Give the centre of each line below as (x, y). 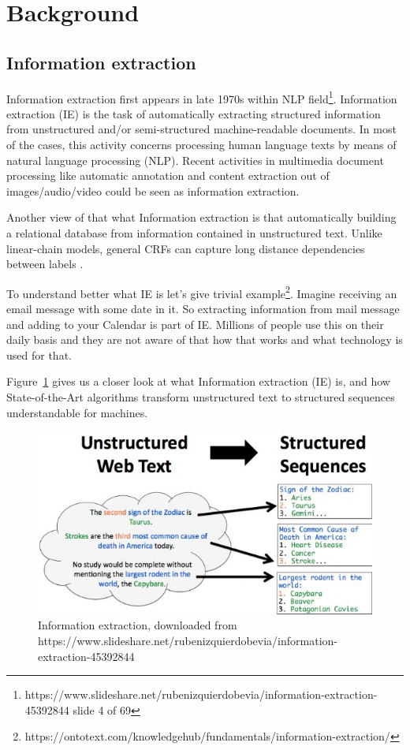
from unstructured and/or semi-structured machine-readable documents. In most (201, 129)
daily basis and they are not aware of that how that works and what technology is (205, 340)
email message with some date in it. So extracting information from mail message (203, 309)
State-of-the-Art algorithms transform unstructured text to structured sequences (201, 396)
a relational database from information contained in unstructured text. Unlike (194, 232)
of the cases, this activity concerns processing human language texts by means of (201, 145)
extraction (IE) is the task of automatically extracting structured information (194, 113)
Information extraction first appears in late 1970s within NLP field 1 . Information (202, 97)
